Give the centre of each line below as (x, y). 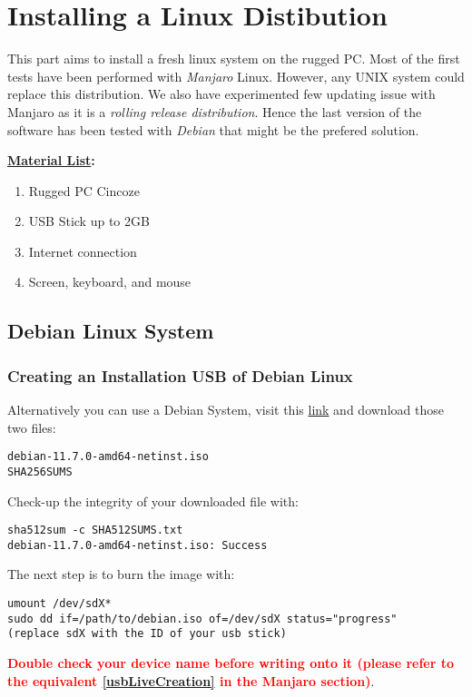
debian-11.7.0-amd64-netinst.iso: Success (138, 545)
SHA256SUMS (40, 471)
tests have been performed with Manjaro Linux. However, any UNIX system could (236, 76)
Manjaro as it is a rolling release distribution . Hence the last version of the (215, 111)
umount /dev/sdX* (59, 604)
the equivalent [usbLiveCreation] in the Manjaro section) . (191, 680)
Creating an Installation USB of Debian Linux (180, 375)
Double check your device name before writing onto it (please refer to (231, 663)
